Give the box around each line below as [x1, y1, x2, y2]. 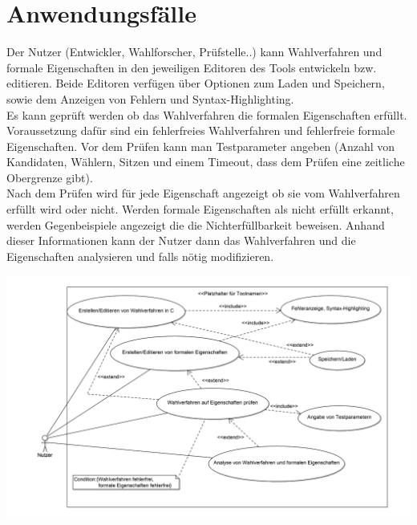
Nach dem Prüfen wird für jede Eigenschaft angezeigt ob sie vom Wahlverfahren [6, 185, 400, 201]
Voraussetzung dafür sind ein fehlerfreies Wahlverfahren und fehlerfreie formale [6, 122, 395, 139]
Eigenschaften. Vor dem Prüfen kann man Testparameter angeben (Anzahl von [6, 137, 395, 154]
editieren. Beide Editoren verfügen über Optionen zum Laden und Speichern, [6, 75, 385, 92]
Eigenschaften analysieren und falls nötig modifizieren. [6, 247, 274, 264]
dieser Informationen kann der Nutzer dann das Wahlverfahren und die [6, 232, 356, 249]
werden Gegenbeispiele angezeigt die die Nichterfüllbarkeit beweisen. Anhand [6, 216, 385, 233]
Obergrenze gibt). [6, 169, 93, 185]
